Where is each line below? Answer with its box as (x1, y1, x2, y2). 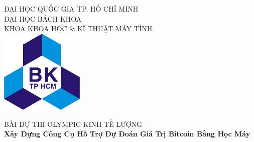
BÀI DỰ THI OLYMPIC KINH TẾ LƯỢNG (4, 118, 143, 129)
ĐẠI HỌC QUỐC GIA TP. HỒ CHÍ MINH (4, 4, 139, 14)
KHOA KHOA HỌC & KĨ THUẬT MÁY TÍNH (4, 23, 153, 34)
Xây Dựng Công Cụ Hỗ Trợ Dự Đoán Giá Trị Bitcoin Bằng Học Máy (4, 128, 250, 139)
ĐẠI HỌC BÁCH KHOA (4, 13, 82, 24)
